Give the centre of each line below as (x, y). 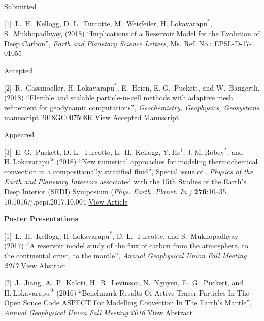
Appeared (19, 134)
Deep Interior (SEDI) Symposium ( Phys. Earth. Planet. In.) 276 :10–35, (116, 191)
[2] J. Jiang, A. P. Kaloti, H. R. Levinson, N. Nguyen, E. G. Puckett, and (124, 283)
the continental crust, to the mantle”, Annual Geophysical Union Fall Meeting (125, 255)
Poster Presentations (41, 218)
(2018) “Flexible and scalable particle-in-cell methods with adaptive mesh (119, 97)
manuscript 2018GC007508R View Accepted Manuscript (92, 117)
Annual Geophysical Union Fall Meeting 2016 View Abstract (98, 312)
